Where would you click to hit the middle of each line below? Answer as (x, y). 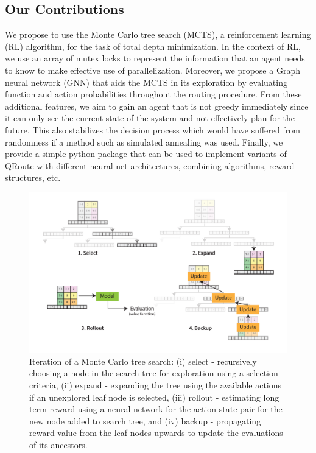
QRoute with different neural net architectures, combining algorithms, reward (150, 165)
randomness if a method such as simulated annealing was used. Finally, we (144, 142)
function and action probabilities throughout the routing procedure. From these (153, 94)
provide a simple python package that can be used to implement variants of (146, 154)
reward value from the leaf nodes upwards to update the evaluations (156, 433)
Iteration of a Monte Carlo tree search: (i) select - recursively (143, 361)
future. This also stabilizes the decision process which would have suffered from (153, 129)
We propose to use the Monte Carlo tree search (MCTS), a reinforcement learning (158, 34)
